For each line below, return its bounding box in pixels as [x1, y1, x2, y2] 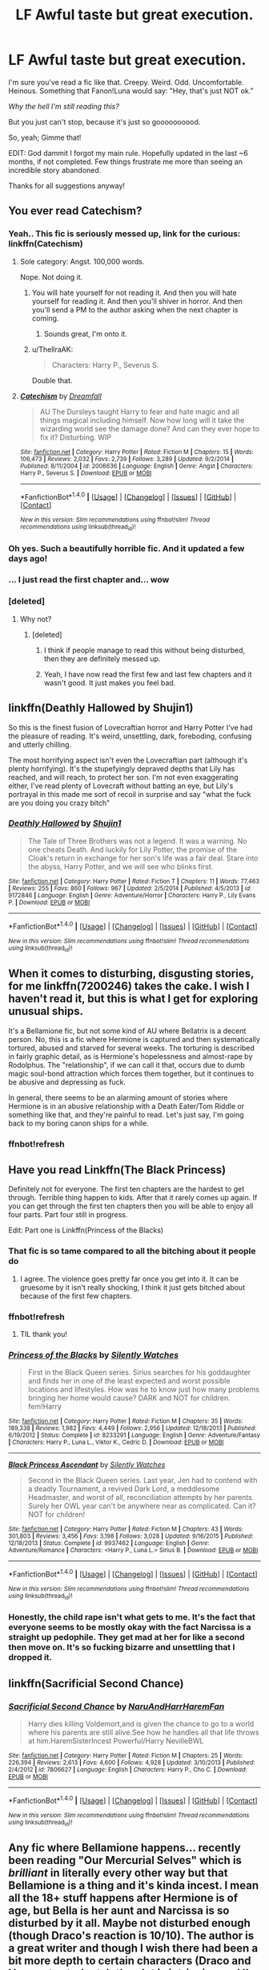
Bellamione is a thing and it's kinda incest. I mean [8, 1878, 259, 1893]
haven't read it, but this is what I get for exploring [8, 992, 259, 1006]
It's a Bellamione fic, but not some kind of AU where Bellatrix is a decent [8, 1026, 247, 1036]
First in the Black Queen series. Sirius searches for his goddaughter [27, 1367, 251, 1377]
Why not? [19, 614, 52, 623]
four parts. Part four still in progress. [8, 1210, 128, 1220]
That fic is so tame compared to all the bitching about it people [8, 1245, 256, 1257]
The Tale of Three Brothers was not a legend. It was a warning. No [27, 836, 247, 845]
